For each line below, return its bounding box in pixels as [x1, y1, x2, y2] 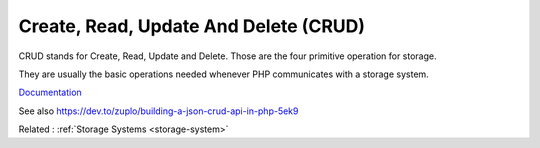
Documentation [18, 86, 82, 99]
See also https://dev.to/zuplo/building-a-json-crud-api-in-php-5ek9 [18, 105, 299, 117]
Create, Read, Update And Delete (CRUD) [18, 15, 365, 37]
